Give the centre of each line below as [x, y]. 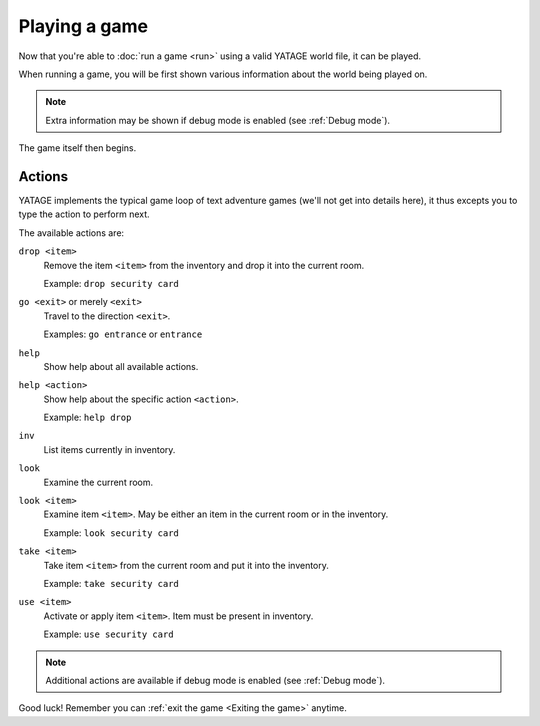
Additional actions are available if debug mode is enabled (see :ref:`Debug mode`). [215, 680]
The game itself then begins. [77, 148]
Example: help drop [87, 417]
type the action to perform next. [84, 214]
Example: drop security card [111, 283]
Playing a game [83, 26]
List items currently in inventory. [109, 449]
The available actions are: [71, 232]
